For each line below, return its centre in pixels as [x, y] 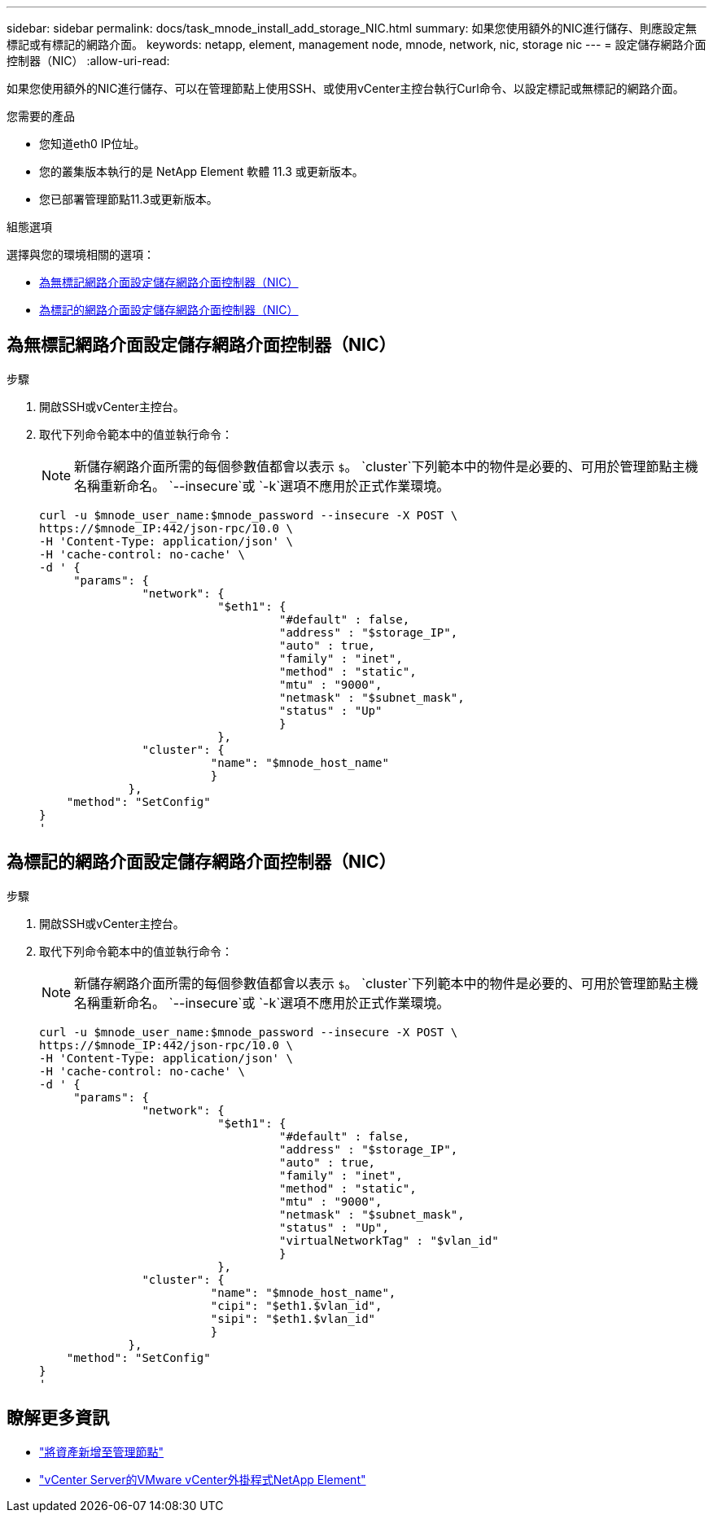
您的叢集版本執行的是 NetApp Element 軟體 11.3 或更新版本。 [201, 171]
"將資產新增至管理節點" [102, 1451]
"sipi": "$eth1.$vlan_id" [293, 1318]
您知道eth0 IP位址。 [92, 144]
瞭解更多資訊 [58, 1418]
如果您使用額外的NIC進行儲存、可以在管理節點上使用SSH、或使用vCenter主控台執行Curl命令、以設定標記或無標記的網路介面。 [346, 88]
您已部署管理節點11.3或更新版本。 [129, 199]
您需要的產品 [41, 116]
